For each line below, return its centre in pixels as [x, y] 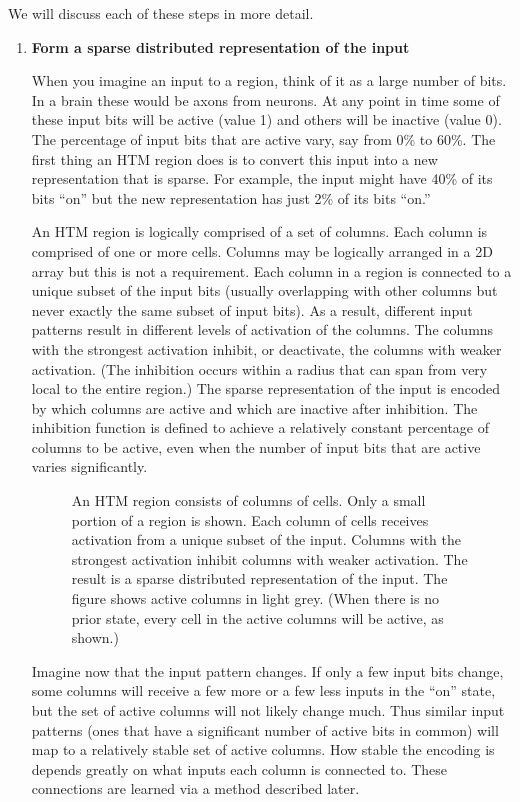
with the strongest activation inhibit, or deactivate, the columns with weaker [266, 348]
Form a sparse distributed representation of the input [220, 46]
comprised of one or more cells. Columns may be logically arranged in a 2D [262, 250]
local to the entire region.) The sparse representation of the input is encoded [266, 388]
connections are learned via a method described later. [195, 788]
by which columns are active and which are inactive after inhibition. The [254, 407]
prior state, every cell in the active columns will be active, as [257, 617]
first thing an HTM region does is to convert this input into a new [234, 158]
